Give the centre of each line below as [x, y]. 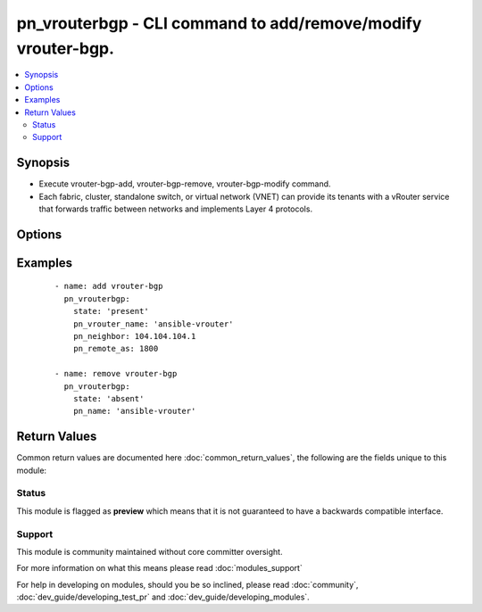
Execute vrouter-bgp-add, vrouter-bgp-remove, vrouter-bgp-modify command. [185, 184]
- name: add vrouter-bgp [109, 286]
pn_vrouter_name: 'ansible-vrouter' [153, 324]
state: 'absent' [108, 398]
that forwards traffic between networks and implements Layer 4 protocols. [175, 209]
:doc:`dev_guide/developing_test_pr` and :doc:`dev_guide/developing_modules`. [163, 597]
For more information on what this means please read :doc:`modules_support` [159, 568]
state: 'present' [111, 311]
